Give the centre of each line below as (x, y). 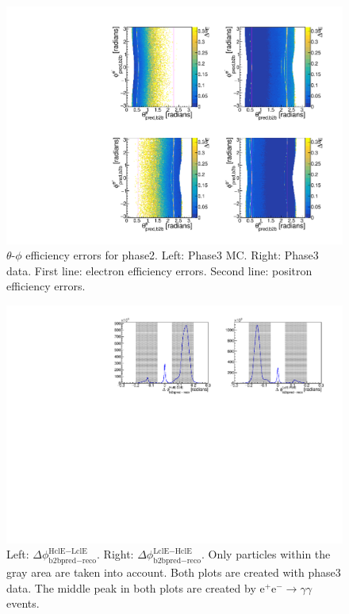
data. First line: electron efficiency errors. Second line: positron (159, 270)
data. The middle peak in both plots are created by (131, 587)
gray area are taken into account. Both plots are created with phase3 (174, 572)
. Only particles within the (266, 554)
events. (23, 603)
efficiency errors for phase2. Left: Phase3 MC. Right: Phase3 (172, 255)
